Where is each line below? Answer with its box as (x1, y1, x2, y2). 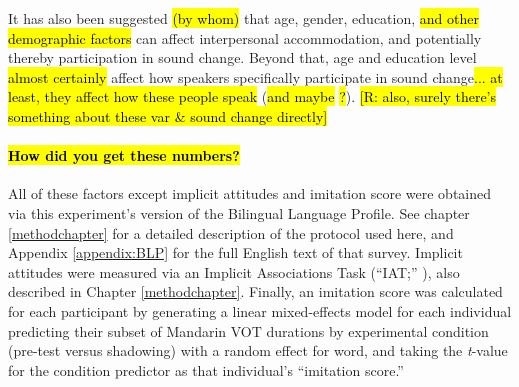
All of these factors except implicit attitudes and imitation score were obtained (8, 183, 492, 204)
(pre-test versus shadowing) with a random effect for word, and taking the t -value (8, 340, 508, 361)
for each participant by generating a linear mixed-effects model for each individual (8, 300, 512, 321)
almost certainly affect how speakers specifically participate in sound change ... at (8, 66, 503, 87)
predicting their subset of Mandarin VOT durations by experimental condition (8, 320, 489, 341)
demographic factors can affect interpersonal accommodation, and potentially (8, 27, 482, 48)
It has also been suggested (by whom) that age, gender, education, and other (8, 8, 479, 28)
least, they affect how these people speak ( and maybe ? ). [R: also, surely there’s (8, 86, 497, 107)
